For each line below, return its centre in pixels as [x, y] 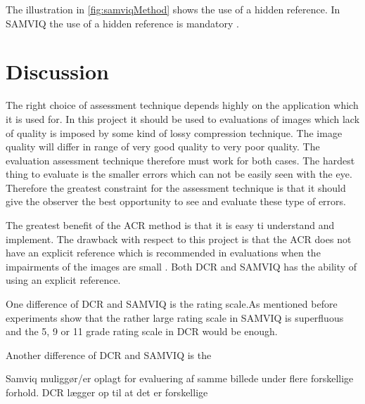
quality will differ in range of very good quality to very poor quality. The [163, 146]
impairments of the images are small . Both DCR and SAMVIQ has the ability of [181, 266]
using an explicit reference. [63, 280]
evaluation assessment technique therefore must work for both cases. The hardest [180, 160]
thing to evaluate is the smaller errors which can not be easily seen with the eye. [179, 174]
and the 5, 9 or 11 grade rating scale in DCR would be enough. [142, 331]
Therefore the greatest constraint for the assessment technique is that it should [176, 187]
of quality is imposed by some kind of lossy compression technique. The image [174, 132]
